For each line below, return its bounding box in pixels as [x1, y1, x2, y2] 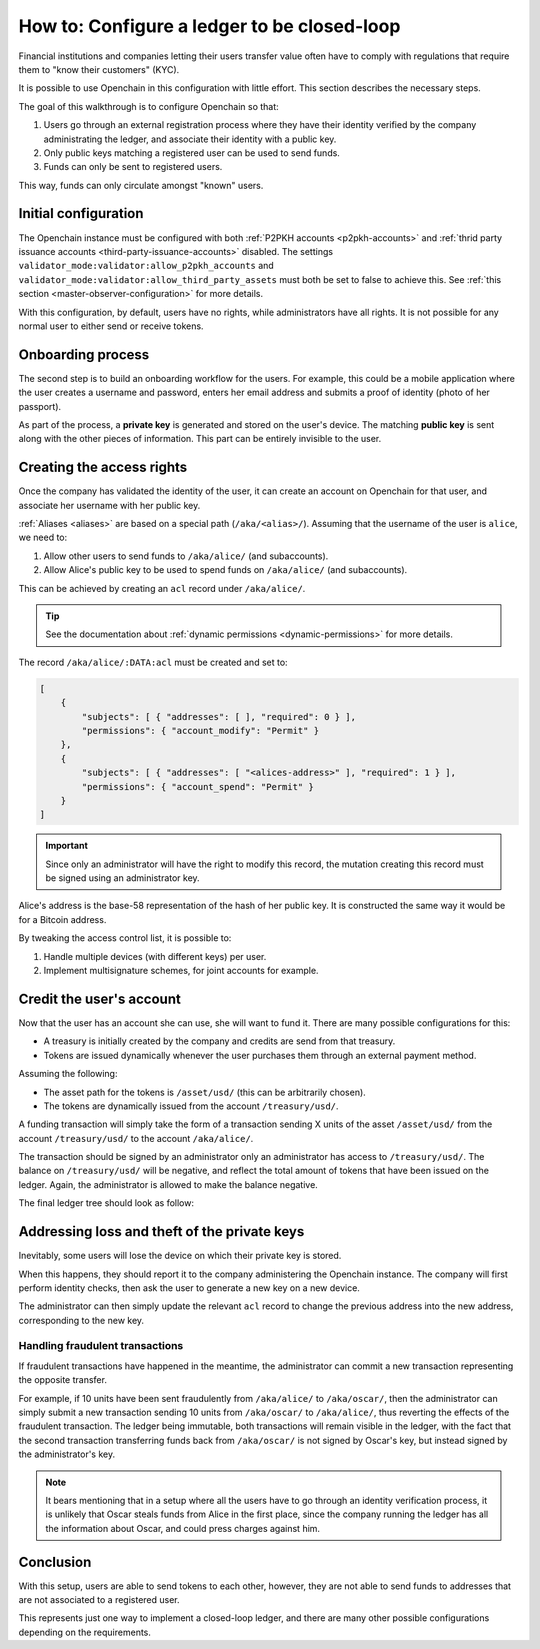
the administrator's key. [18, 1448, 115, 1460]
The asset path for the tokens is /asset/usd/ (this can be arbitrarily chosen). [43, 1086, 367, 1098]
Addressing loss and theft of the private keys [18, 1223, 305, 1240]
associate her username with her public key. [18, 499, 201, 511]
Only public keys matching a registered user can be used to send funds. [43, 146, 340, 159]
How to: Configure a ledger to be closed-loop [18, 15, 401, 37]
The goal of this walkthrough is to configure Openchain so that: [18, 100, 279, 112]
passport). [18, 400, 62, 412]
